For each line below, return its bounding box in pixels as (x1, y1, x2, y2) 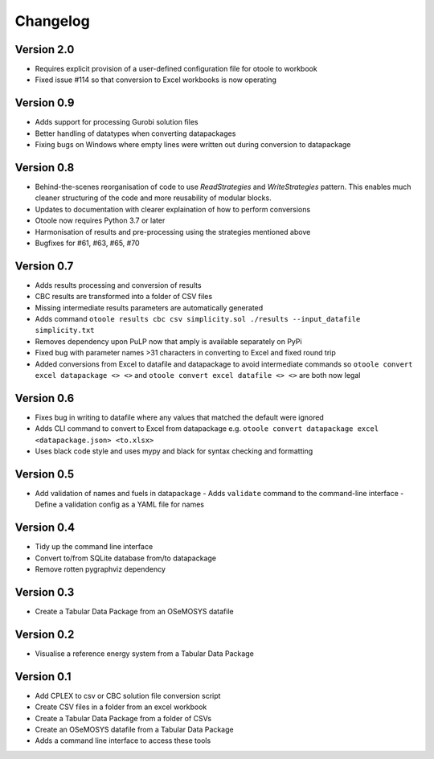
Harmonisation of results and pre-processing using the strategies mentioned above (35, 227, 311, 236)
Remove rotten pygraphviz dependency (35, 564, 166, 574)
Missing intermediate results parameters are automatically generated (35, 302, 264, 313)
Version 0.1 (14, 670, 72, 683)
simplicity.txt (35, 326, 96, 335)
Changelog (14, 12, 90, 30)
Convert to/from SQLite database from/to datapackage (35, 553, 217, 563)
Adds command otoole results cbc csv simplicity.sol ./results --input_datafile (35, 314, 361, 324)
